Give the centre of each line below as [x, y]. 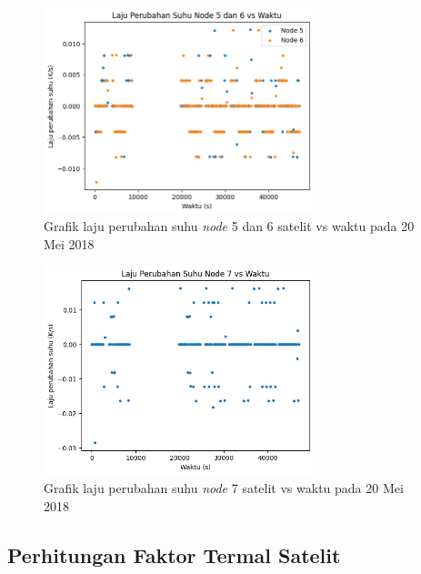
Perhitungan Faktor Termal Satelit [174, 554]
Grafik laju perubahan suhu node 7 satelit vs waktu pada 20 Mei [224, 488]
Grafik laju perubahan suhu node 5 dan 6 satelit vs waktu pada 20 [229, 226]
